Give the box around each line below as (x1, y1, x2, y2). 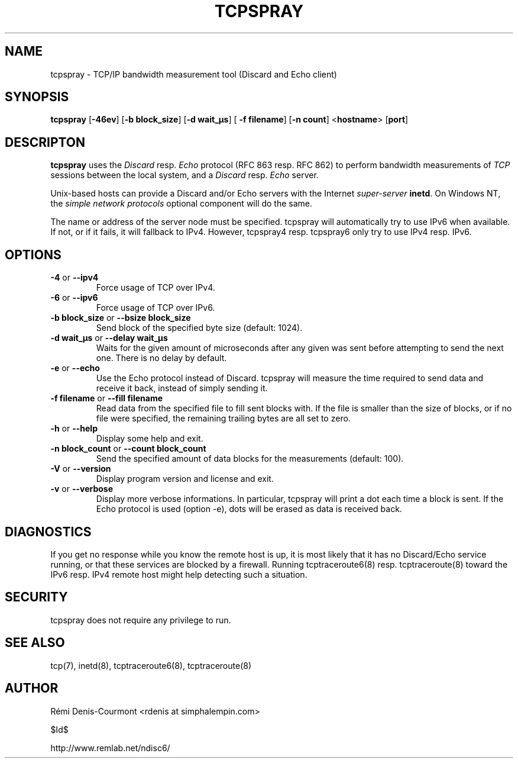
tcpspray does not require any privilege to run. (50, 614, 231, 625)
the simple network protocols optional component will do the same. (50, 198, 313, 209)
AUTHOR (5, 681, 59, 696)
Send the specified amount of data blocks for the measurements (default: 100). (96, 453, 404, 464)
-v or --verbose (50, 484, 113, 494)
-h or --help (50, 423, 98, 434)
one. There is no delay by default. (96, 353, 227, 363)
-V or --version (50, 463, 111, 474)
